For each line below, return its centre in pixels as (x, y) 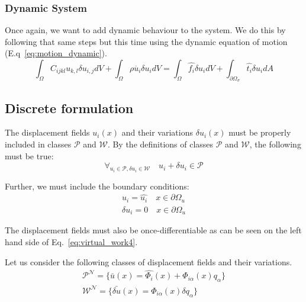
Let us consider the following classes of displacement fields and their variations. (149, 261)
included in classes (38, 144)
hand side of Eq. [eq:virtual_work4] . (71, 242)
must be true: (29, 155)
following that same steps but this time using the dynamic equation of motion (146, 41)
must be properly (260, 132)
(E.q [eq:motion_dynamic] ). (56, 53)
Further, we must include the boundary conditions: (97, 186)
